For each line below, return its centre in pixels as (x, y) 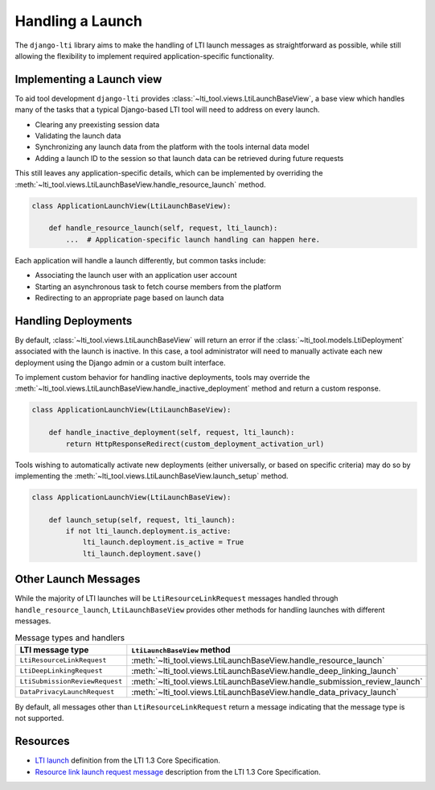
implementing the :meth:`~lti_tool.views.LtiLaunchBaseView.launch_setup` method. (152, 476)
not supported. (39, 718)
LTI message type (54, 650)
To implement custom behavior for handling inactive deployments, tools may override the (162, 377)
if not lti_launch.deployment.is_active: (148, 531)
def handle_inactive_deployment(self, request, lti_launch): (172, 432)
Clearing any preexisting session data (97, 124)
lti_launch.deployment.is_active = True (163, 542)
